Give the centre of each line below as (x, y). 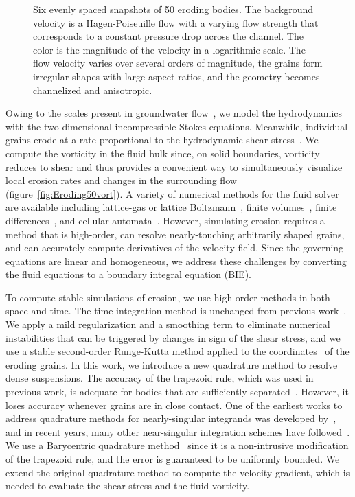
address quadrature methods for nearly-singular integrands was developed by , (171, 418)
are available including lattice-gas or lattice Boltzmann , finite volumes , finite (171, 207)
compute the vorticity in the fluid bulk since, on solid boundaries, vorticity (163, 153)
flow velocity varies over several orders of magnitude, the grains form (178, 63)
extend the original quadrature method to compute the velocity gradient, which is (178, 472)
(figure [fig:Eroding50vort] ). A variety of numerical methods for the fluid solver (172, 193)
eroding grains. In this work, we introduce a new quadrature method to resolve (172, 364)
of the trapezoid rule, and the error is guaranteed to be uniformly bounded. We (173, 459)
